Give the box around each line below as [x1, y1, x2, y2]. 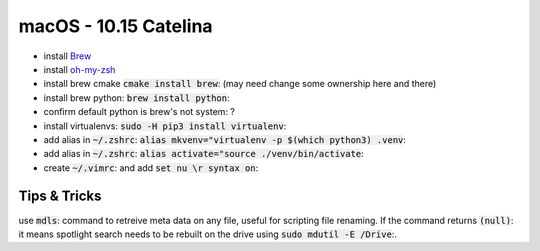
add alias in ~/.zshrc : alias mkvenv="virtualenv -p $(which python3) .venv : [43, 133, 407, 145]
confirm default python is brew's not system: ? [43, 106, 235, 118]
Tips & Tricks [18, 188, 102, 205]
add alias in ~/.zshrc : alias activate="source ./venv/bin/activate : [43, 148, 364, 160]
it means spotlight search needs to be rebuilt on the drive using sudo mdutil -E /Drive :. [18, 228, 397, 240]
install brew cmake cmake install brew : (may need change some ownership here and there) [43, 78, 437, 90]
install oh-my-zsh [43, 63, 116, 75]
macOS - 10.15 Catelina [18, 15, 214, 37]
